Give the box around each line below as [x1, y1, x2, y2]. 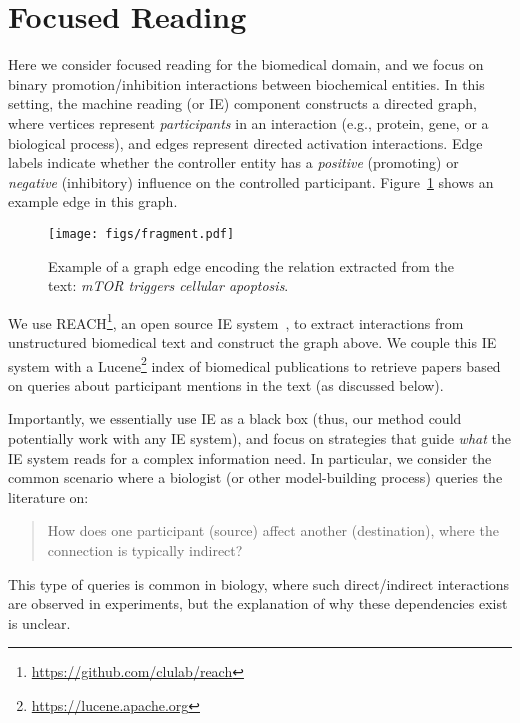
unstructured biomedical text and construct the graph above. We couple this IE [8, 331, 497, 352]
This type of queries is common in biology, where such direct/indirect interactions [8, 573, 510, 594]
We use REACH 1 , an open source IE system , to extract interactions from [8, 309, 464, 333]
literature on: [8, 486, 89, 507]
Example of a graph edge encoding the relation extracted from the [48, 255, 454, 276]
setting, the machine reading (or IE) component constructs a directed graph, [8, 93, 477, 114]
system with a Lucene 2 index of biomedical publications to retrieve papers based [8, 352, 501, 376]
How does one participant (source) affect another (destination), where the [47, 520, 499, 541]
